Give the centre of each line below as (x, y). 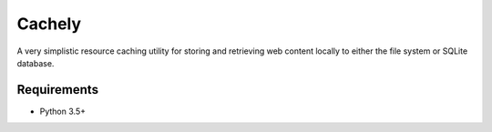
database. (36, 63)
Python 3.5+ (63, 111)
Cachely (49, 24)
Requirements (58, 90)
